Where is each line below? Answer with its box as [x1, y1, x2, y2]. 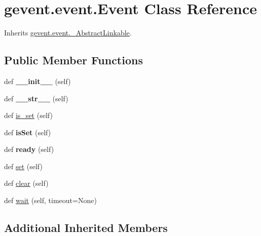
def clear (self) [4, 178, 49, 188]
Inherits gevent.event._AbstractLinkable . [4, 27, 132, 38]
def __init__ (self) [4, 75, 71, 86]
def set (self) [4, 161, 43, 171]
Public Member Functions [4, 52, 143, 68]
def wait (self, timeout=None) [4, 195, 97, 206]
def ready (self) [4, 144, 54, 154]
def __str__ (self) [4, 93, 68, 103]
